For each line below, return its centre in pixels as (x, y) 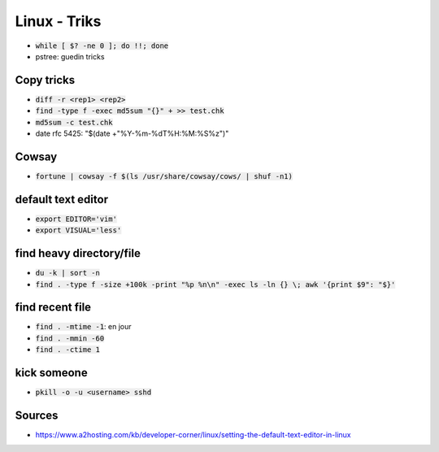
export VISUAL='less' (78, 230)
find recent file (53, 308)
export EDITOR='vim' (76, 219)
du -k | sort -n (68, 273)
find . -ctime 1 (68, 350)
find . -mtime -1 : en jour (83, 327)
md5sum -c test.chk (74, 122)
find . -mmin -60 (70, 338)
